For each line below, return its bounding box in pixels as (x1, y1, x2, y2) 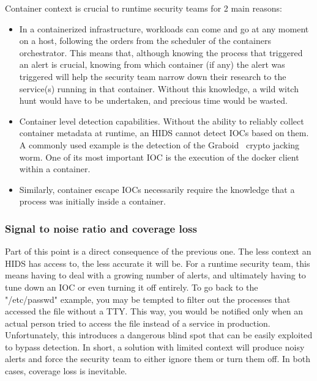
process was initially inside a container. (19, 195, 166, 208)
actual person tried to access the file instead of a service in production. (5, 316, 270, 329)
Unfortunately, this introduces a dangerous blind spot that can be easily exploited (5, 328, 313, 341)
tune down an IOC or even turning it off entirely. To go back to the (5, 280, 258, 293)
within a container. (19, 162, 91, 175)
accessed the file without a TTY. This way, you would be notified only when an (5, 305, 304, 317)
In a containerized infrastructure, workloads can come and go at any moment (19, 22, 309, 35)
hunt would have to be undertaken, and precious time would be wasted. (19, 94, 288, 107)
